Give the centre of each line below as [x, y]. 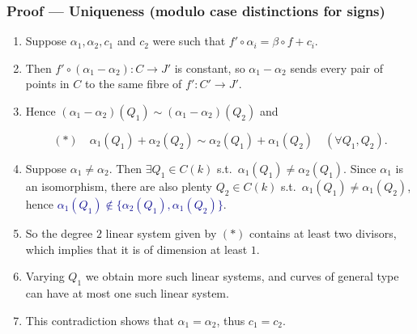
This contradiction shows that [100, 320]
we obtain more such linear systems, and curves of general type [242, 276]
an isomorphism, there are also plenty [119, 186]
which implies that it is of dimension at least [136, 249]
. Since [360, 168]
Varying [45, 276]
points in [47, 84]
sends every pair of [336, 68]
